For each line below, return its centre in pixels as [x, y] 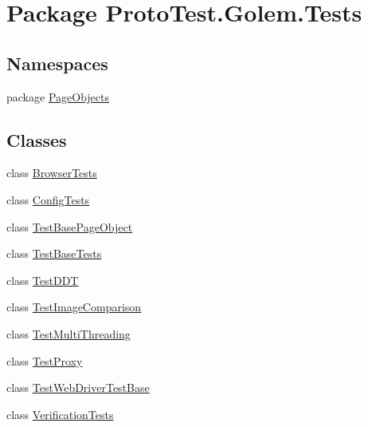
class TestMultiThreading [69, 333]
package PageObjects [58, 96]
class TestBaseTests [54, 253]
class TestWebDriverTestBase [78, 387]
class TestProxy [45, 360]
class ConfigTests [48, 199]
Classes [37, 139]
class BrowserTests [52, 173]
